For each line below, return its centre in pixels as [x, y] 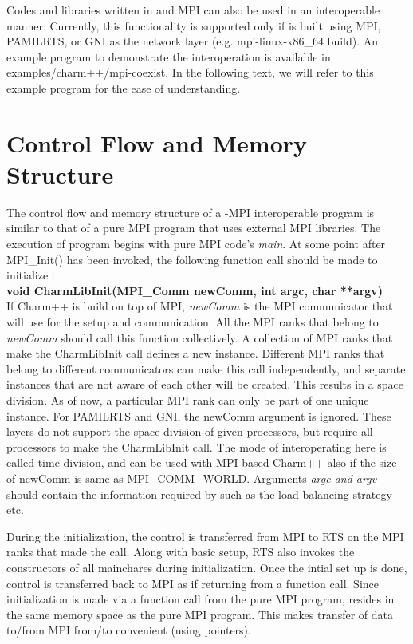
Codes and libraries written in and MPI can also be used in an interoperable [193, 10]
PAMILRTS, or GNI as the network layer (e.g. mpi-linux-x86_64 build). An [193, 41]
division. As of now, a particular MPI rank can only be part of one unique [188, 400]
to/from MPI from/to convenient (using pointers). [129, 630]
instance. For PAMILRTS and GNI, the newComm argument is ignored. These [199, 415]
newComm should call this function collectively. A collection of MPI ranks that [200, 337]
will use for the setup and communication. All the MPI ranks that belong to [193, 322]
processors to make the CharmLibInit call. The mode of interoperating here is [197, 446]
